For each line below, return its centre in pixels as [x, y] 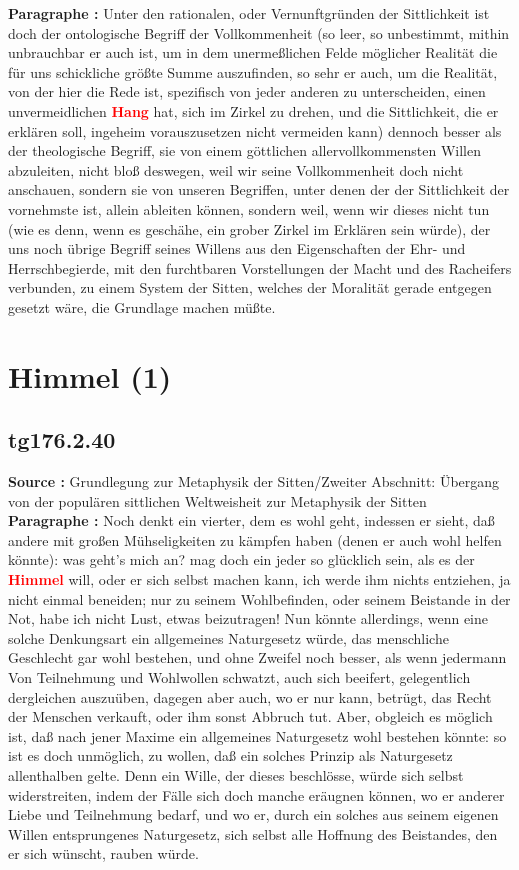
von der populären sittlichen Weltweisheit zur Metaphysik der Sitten [217, 500]
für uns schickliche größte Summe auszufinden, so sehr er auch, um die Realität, [253, 71]
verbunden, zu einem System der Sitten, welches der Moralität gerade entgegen [250, 287]
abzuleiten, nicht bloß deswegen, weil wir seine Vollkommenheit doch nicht [236, 169]
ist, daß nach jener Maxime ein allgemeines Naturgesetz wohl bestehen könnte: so [257, 735]
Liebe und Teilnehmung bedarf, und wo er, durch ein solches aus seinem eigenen [253, 814]
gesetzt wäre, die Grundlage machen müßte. [142, 306]
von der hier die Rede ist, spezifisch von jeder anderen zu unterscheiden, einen [247, 91]
